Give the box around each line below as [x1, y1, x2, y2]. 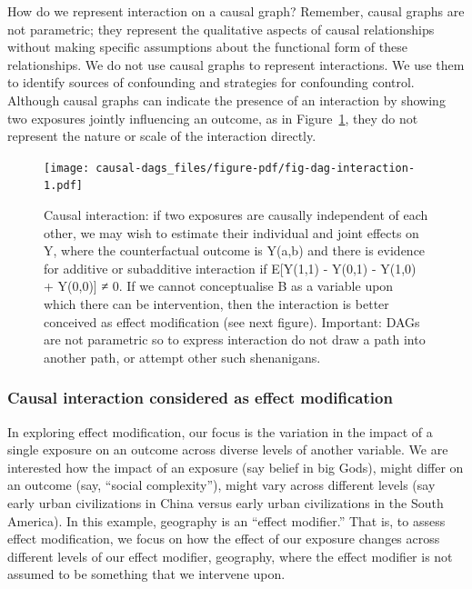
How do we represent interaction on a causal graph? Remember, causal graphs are [7, 2, 465, 20]
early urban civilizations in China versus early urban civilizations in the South [7, 494, 444, 512]
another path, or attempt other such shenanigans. [44, 347, 321, 366]
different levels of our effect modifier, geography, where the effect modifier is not [7, 546, 453, 565]
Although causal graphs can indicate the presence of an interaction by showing [7, 90, 446, 109]
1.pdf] [44, 179, 83, 193]
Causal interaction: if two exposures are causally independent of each [44, 205, 428, 225]
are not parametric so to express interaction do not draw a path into [44, 330, 426, 349]
